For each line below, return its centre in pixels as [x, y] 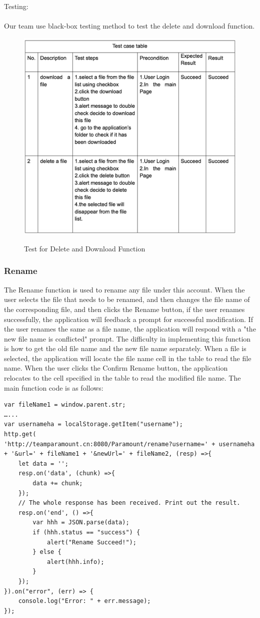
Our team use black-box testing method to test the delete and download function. [129, 26]
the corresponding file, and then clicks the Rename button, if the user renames [124, 309]
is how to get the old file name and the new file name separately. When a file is [125, 348]
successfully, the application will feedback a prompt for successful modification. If [128, 319]
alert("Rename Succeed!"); [91, 542]
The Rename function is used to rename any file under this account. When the [124, 289]
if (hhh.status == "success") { [86, 532]
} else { [47, 552]
